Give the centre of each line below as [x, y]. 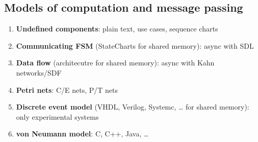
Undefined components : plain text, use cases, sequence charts [117, 29]
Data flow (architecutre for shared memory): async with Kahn [115, 63]
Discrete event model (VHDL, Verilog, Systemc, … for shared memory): [133, 107]
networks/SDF [39, 72]
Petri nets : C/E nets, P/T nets [67, 90]
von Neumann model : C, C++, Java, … [82, 134]
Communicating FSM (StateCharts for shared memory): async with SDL [135, 45]
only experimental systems [57, 116]
